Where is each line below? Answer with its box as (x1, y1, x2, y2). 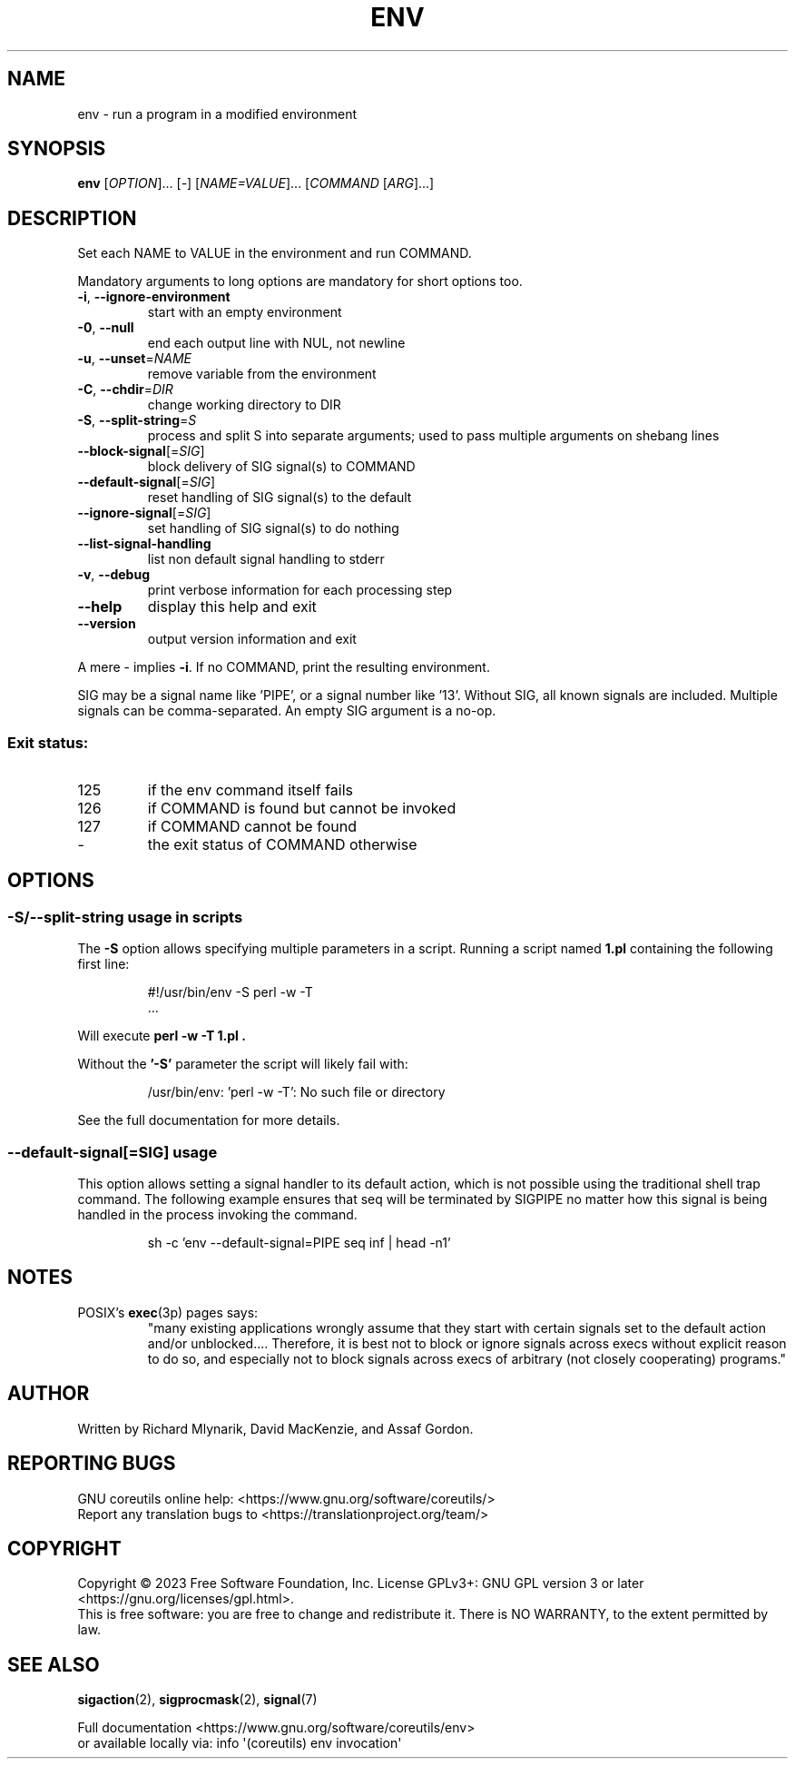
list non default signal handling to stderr (147, 551, 385, 567)
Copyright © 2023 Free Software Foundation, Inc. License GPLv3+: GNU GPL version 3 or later (77, 1575, 644, 1592)
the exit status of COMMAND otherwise (147, 835, 417, 854)
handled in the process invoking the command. (77, 1207, 358, 1222)
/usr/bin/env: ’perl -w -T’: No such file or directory (147, 1084, 446, 1100)
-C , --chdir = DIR (77, 381, 173, 398)
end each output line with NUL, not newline (147, 335, 406, 351)
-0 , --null (77, 320, 134, 336)
